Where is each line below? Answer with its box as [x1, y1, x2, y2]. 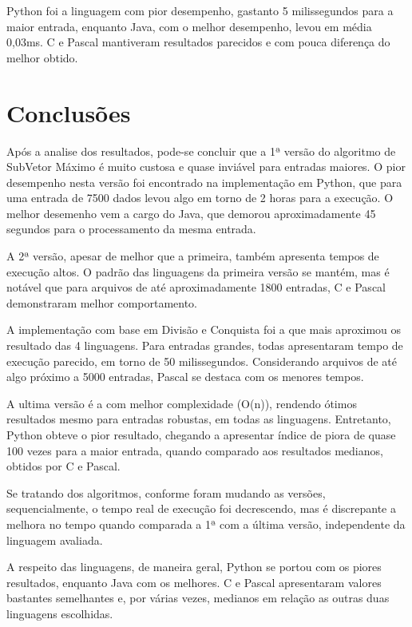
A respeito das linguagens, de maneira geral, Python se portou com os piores [6, 558, 382, 575]
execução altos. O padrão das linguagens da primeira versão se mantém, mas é [6, 263, 390, 280]
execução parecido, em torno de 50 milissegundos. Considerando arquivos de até [6, 352, 397, 369]
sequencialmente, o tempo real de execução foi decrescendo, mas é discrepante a [6, 500, 396, 517]
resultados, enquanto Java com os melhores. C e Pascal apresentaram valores [6, 573, 382, 590]
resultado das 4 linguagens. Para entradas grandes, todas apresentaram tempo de [6, 337, 403, 354]
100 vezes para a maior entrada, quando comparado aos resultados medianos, [6, 442, 383, 458]
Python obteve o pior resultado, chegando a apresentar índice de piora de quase [6, 427, 396, 442]
